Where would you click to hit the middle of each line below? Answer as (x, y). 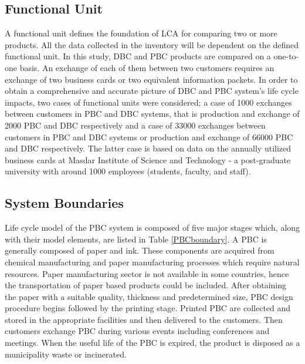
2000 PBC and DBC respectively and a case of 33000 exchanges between (135, 125)
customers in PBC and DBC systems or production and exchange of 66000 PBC (149, 136)
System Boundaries (64, 203)
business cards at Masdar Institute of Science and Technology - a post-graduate (148, 159)
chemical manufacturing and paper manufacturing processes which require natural (152, 262)
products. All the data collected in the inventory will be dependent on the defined (152, 44)
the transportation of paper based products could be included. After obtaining (146, 285)
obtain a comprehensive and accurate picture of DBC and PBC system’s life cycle (152, 91)
